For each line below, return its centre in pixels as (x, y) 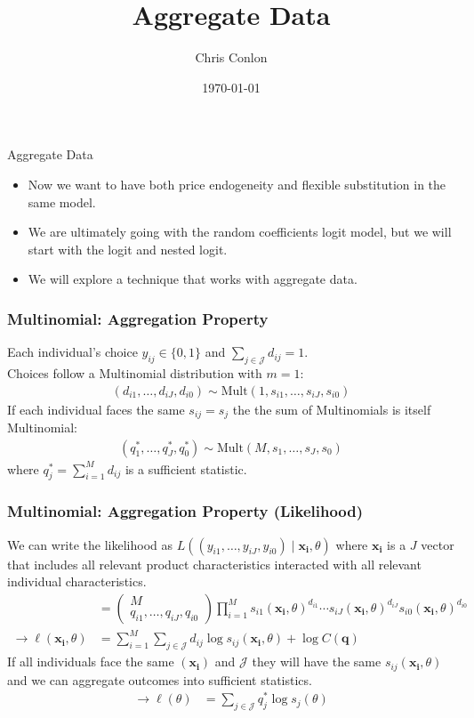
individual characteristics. (77, 581)
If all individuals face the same (91, 662)
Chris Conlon (231, 57)
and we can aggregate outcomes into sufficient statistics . (160, 679)
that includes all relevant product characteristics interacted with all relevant (214, 564)
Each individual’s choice (72, 352)
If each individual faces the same (96, 409)
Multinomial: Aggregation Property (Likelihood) (185, 511)
